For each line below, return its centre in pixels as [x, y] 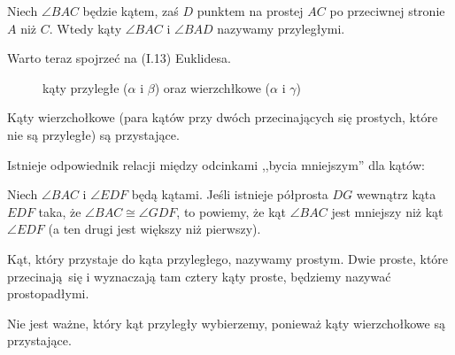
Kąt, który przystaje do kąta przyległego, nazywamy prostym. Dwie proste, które [228, 258]
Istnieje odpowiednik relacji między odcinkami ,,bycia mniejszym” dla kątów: [216, 164]
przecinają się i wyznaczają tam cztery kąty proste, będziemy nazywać [199, 276]
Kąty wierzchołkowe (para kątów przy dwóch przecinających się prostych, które [223, 117]
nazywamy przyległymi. [281, 28]
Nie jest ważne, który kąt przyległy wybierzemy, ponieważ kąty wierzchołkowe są [226, 323]
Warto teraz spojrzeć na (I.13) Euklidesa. [119, 58]
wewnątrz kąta [396, 194]
